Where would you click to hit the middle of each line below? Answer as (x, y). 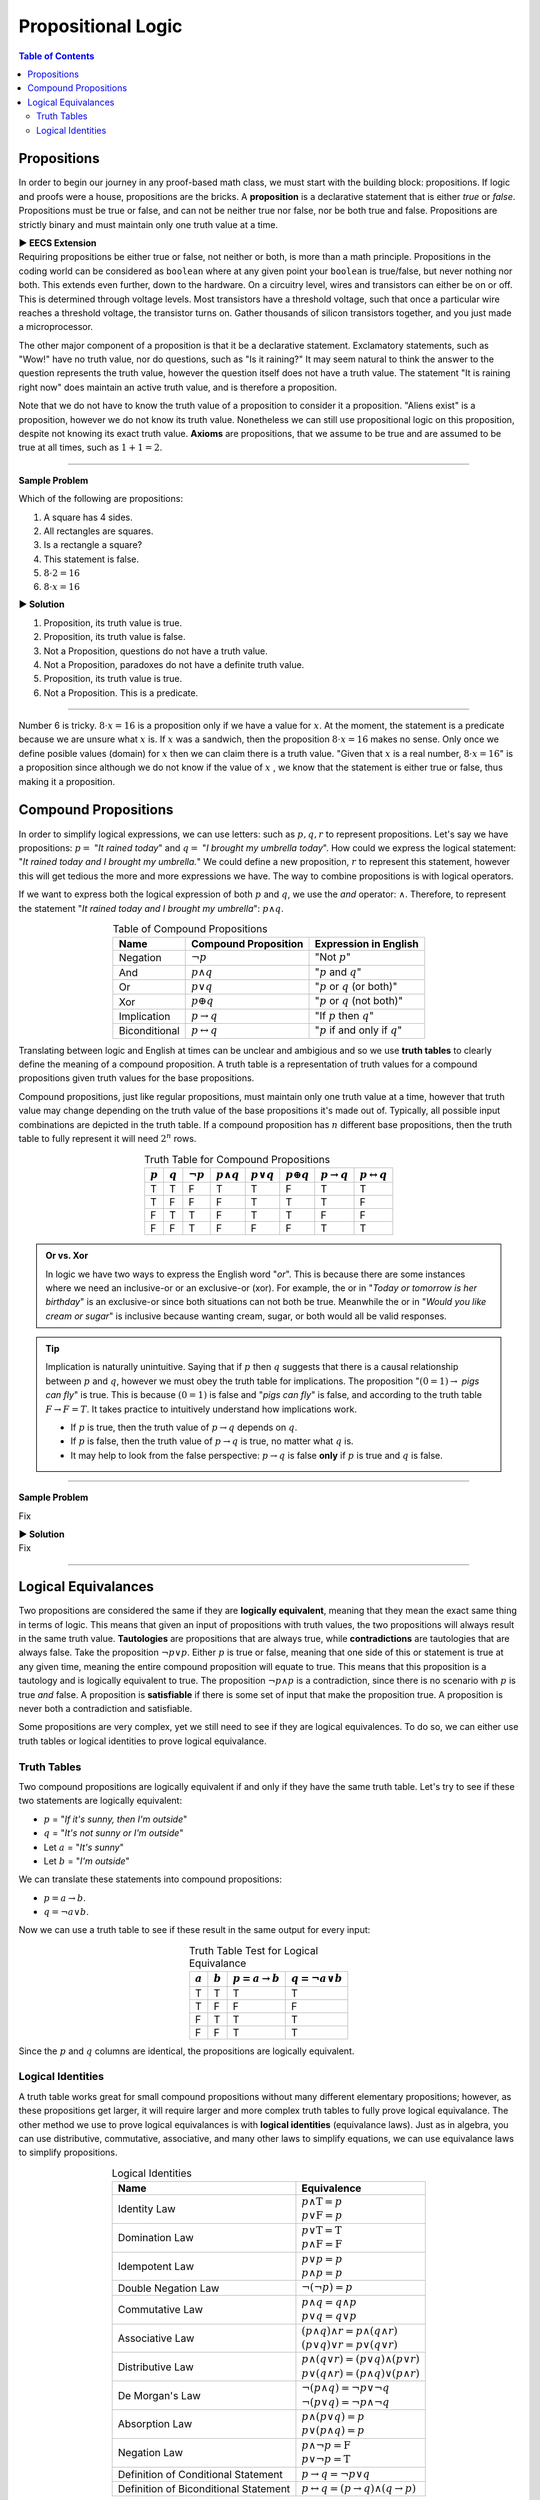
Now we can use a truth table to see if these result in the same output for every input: (194, 1930)
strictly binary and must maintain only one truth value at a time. (148, 224)
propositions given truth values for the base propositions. (136, 1078)
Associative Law (156, 2338)
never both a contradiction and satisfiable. (105, 1709)
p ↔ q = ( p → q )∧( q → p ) (359, 2488)
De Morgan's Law (159, 2395)
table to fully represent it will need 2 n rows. (107, 1137)
